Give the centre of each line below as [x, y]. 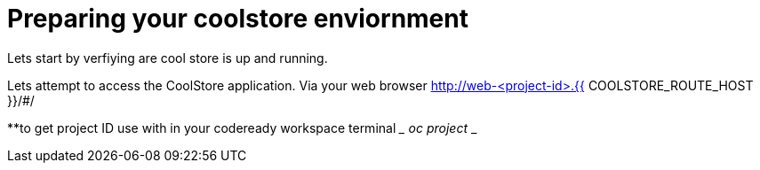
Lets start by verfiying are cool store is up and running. [168, 58]
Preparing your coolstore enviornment [238, 19]
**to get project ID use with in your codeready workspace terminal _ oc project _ [242, 127]
